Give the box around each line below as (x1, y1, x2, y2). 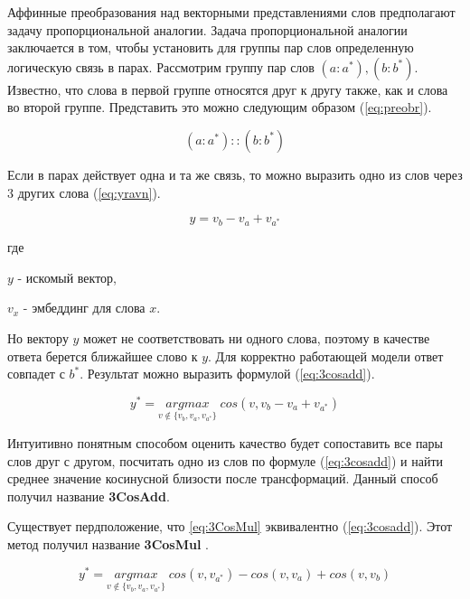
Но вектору (7, 328, 69, 347)
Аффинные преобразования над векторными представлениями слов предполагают (7, 3, 456, 21)
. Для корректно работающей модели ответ (208, 346, 444, 365)
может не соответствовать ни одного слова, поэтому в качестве (83, 328, 430, 347)
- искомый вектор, (17, 267, 117, 286)
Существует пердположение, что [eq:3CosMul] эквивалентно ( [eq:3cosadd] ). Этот (7, 517, 453, 536)
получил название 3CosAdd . (7, 486, 170, 505)
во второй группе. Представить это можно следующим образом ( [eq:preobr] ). (7, 98, 432, 117)
